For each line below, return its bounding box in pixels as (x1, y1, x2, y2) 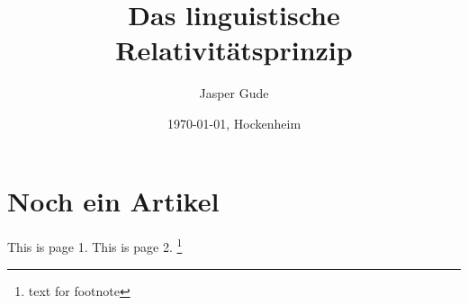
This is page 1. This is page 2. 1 (7, 235, 183, 256)
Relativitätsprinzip (115, 31, 353, 68)
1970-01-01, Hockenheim (166, 113, 301, 132)
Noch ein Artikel (7, 182, 220, 219)
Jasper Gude (199, 84, 269, 103)
